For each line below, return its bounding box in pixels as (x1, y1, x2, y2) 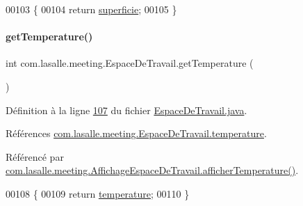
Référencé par (6, 149, 64, 164)
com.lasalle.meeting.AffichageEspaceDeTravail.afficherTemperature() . (6, 163, 299, 177)
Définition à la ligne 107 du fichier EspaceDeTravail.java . (6, 102, 247, 117)
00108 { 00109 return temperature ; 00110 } (6, 186, 190, 200)
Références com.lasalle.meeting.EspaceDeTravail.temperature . (6, 126, 267, 141)
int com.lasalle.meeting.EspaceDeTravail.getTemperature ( (6, 56, 254, 70)
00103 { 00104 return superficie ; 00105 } (6, 2, 177, 16)
